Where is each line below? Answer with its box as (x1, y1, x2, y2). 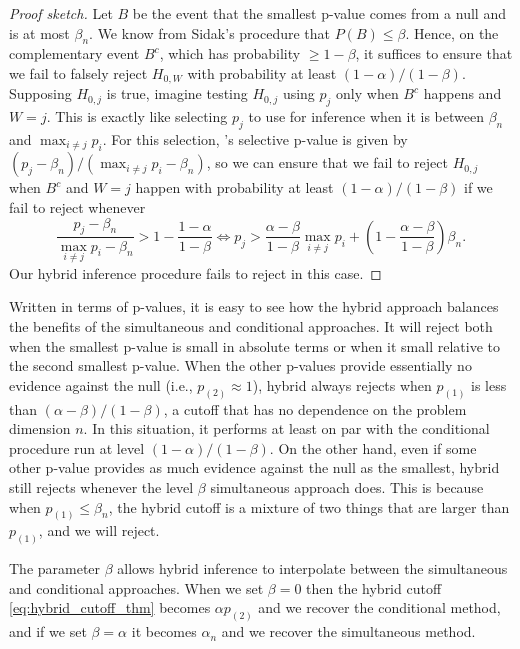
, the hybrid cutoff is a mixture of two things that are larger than (108, 496, 510, 517)
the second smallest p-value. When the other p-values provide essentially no (9, 355, 472, 376)
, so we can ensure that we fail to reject (206, 152, 448, 173)
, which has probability (159, 43, 301, 64)
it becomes (131, 621, 197, 642)
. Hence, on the (405, 22, 499, 43)
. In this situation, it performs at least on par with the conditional (83, 418, 490, 439)
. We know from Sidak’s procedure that (89, 22, 331, 43)
